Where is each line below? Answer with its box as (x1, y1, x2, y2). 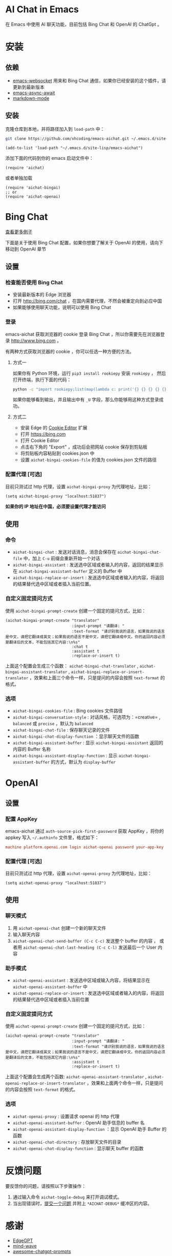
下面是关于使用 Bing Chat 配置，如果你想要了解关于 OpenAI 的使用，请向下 (5, 239, 164, 245)
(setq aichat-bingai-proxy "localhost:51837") (5, 493, 106, 499)
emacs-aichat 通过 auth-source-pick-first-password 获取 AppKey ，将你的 (5, 828, 164, 834)
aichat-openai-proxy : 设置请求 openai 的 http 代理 (12, 1113, 120, 1119)
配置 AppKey (5, 815, 37, 823)
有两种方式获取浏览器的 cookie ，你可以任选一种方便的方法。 (5, 348, 134, 354)
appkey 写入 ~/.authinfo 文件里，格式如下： (5, 834, 99, 841)
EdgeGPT (12, 1237, 33, 1243)
